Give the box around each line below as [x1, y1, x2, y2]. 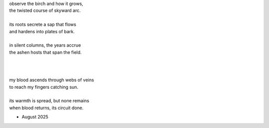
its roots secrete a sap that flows [9, 21, 77, 27]
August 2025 [21, 114, 48, 120]
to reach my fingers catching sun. [9, 84, 79, 90]
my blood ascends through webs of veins [9, 77, 94, 83]
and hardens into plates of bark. [9, 28, 75, 34]
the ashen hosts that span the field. [9, 49, 82, 55]
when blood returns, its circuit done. [9, 105, 84, 111]
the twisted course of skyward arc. [9, 7, 81, 13]
